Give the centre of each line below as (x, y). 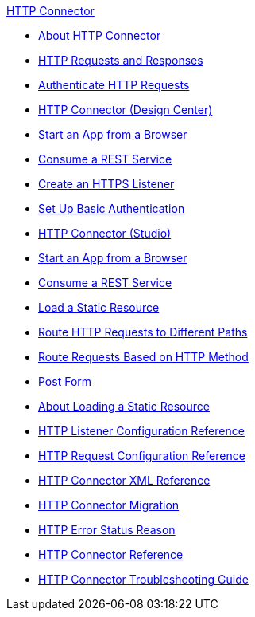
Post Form (65, 381)
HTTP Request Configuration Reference (142, 456)
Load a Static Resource (99, 307)
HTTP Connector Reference (111, 554)
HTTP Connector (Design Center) (126, 110)
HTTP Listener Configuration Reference (141, 431)
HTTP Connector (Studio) (105, 233)
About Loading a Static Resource (124, 406)
